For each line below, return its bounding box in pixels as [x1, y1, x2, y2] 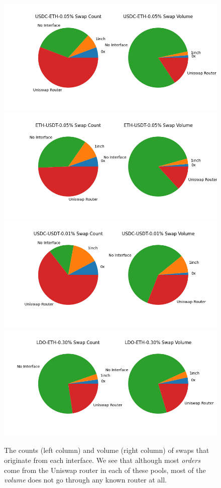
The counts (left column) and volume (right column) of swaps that [4, 445, 209, 455]
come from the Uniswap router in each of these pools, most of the [4, 464, 206, 475]
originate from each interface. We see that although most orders [4, 454, 200, 465]
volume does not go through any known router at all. [4, 474, 167, 485]
